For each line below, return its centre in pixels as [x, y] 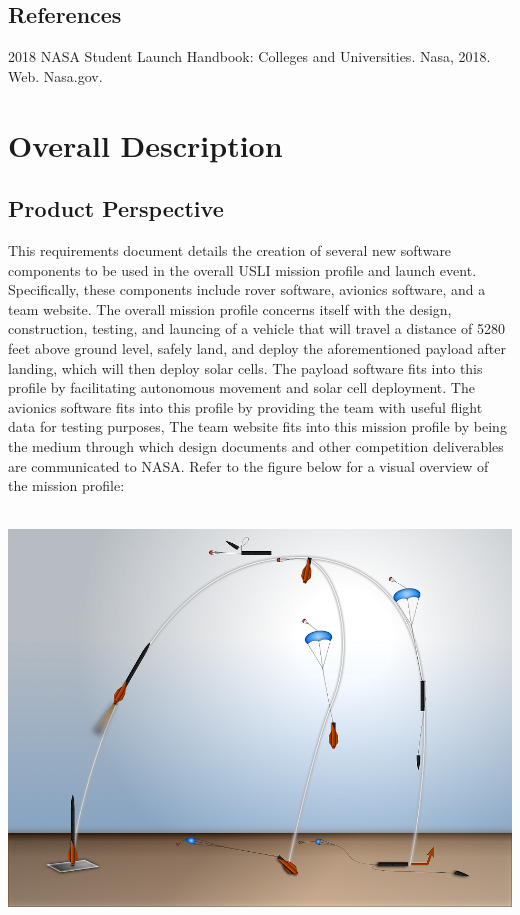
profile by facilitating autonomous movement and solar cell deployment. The [241, 387]
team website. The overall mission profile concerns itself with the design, [230, 308]
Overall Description [145, 144]
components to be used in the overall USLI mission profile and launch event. [242, 269]
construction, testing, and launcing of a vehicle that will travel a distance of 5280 [256, 328]
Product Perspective [116, 208]
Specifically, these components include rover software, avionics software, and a [247, 289]
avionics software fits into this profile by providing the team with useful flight [245, 406]
